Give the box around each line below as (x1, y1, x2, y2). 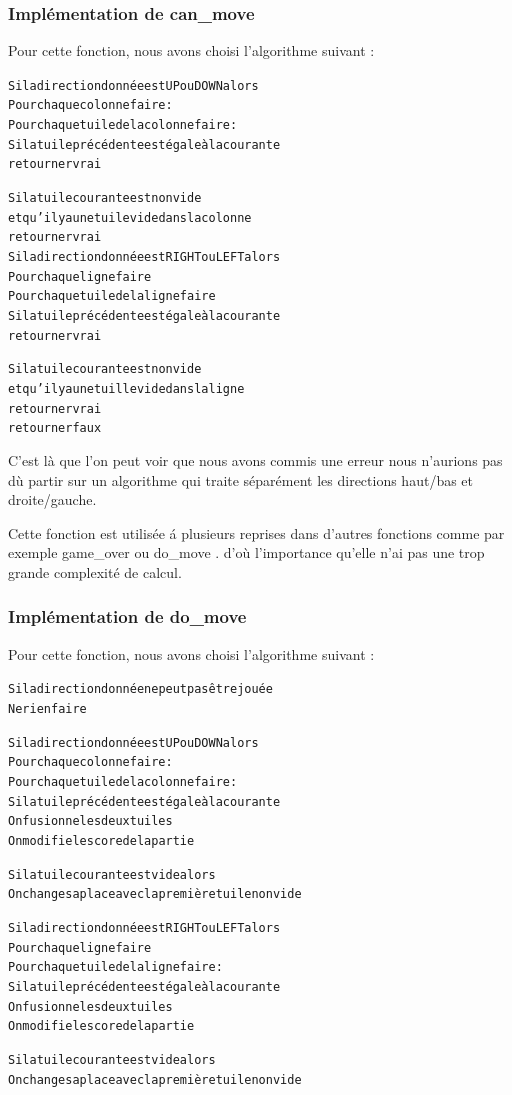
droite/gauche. (8, 489, 97, 510)
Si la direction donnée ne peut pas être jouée (8, 682, 273, 697)
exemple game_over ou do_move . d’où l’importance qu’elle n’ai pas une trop (8, 542, 485, 563)
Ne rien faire (8, 702, 87, 716)
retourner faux (8, 421, 102, 436)
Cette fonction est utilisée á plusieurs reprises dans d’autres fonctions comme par (8, 522, 505, 543)
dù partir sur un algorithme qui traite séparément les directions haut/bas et (8, 469, 474, 490)
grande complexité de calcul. (8, 561, 182, 582)
